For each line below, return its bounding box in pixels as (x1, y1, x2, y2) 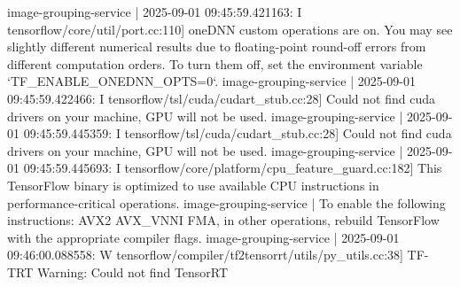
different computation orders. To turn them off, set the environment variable (7, 54, 423, 73)
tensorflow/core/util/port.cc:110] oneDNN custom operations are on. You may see (7, 19, 453, 38)
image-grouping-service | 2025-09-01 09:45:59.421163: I (7, 3, 302, 20)
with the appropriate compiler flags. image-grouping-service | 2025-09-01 (7, 228, 400, 246)
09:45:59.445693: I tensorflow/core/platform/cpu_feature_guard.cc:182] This (23, 159, 442, 177)
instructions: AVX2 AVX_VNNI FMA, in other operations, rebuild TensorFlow (7, 211, 440, 229)
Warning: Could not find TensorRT (37, 262, 229, 281)
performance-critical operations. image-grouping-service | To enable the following (7, 193, 446, 212)
